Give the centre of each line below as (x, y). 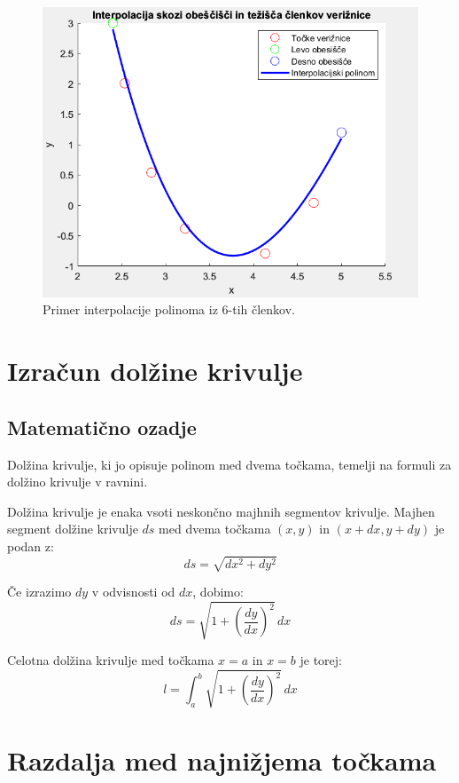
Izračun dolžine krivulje (155, 371)
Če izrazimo (39, 592)
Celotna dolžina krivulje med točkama (111, 660)
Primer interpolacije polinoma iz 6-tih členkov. (169, 309)
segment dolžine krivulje (73, 529)
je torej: (321, 660)
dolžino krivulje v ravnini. (78, 482)
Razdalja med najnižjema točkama (222, 759)
